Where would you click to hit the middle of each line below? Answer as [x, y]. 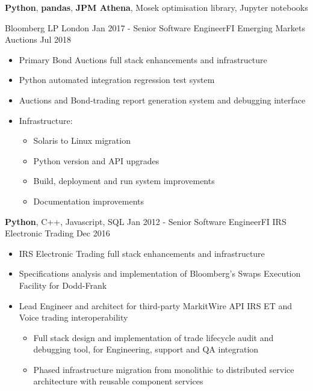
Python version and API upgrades [96, 160]
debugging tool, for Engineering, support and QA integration [146, 349]
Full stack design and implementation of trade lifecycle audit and [153, 337]
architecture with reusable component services [118, 381]
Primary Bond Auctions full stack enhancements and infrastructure [143, 59]
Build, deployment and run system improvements [124, 181]
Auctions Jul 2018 [38, 39]
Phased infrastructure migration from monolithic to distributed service [164, 369]
